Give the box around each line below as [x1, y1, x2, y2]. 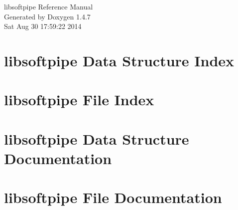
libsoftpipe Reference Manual [4, 1, 93, 11]
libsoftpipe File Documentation [4, 187, 222, 208]
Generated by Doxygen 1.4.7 [4, 11, 91, 21]
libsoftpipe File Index [4, 89, 154, 110]
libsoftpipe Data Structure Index [4, 50, 235, 70]
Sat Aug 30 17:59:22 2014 [4, 21, 82, 31]
